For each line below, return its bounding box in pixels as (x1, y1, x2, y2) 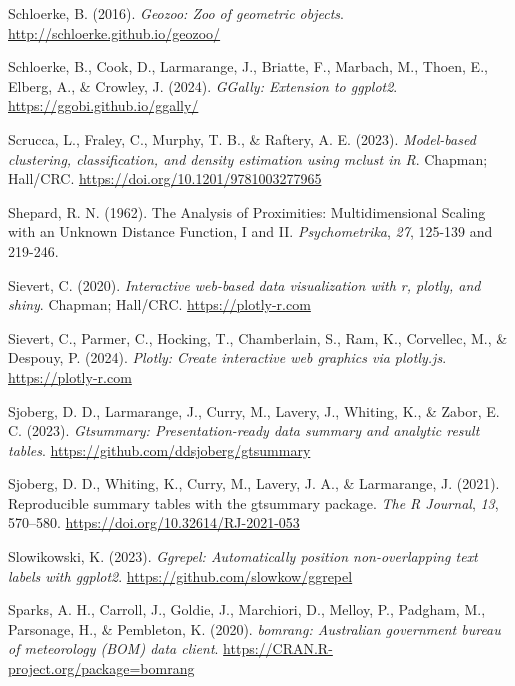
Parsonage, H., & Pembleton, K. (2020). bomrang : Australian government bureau (8, 618, 501, 639)
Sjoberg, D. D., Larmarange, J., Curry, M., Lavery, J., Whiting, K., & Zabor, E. (8, 400, 500, 421)
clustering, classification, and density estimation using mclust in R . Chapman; (8, 148, 488, 169)
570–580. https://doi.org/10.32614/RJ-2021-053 (8, 512, 300, 533)
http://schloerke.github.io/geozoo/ (8, 22, 221, 43)
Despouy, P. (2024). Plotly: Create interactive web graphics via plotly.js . (8, 347, 447, 368)
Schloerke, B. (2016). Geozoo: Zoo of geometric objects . (8, 3, 344, 23)
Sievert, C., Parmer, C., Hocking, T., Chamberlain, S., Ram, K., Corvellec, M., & (8, 327, 508, 348)
